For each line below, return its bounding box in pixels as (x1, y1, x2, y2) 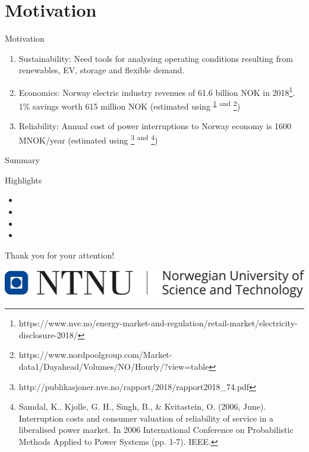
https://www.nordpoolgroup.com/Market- (18, 348, 172, 361)
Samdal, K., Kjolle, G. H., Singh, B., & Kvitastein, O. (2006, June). (18, 400, 266, 413)
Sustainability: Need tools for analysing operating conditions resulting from (18, 52, 293, 64)
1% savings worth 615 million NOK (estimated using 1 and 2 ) (18, 98, 241, 112)
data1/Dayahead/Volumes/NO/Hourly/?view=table (18, 360, 209, 373)
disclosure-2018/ (18, 328, 78, 341)
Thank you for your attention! (5, 248, 115, 261)
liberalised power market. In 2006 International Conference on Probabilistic (18, 423, 294, 436)
